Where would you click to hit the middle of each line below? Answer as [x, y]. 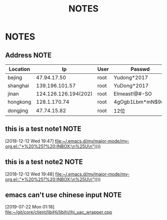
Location [19, 69]
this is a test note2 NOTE [44, 162]
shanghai [18, 86]
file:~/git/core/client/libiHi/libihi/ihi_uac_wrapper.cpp [59, 212]
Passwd [140, 69]
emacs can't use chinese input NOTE [63, 195]
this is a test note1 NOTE [43, 129]
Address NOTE [29, 55]
